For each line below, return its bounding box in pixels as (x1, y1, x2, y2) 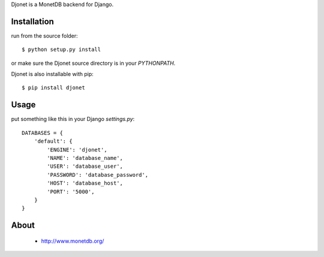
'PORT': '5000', (47, 188, 95, 195)
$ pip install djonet (22, 84, 85, 91)
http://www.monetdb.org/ (41, 237, 104, 244)
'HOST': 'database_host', (47, 180, 123, 187)
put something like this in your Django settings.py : (11, 116, 135, 123)
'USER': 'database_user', (47, 163, 123, 170)
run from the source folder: (11, 32, 78, 39)
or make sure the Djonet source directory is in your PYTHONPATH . (11, 59, 176, 66)
